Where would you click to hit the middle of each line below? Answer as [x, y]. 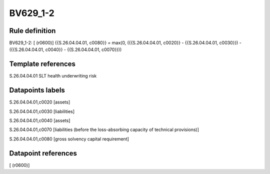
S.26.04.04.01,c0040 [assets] [40, 120]
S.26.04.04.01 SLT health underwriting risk [53, 76]
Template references [42, 64]
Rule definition [32, 31]
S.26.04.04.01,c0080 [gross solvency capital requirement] [69, 139]
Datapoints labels [37, 90]
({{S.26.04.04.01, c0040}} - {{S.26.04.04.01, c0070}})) [65, 49]
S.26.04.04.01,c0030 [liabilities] [42, 111]
